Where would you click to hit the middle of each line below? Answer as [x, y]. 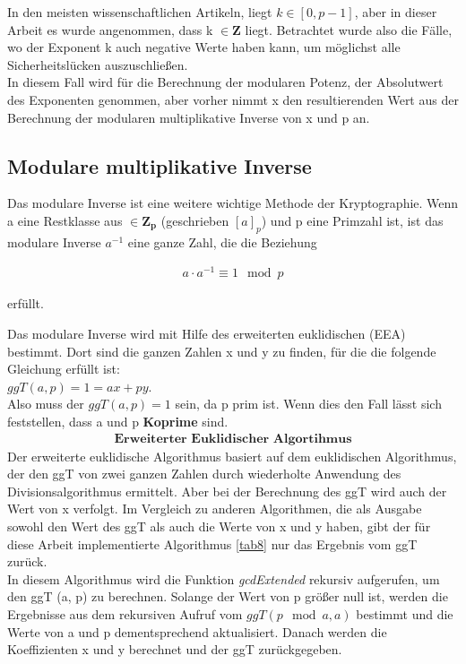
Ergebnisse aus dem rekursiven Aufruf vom [125, 613]
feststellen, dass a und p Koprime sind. [118, 422]
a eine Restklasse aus [65, 220]
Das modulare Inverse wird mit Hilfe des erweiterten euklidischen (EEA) [207, 334]
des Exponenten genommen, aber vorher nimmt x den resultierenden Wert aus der [233, 99]
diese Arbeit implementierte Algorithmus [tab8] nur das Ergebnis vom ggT [212, 543]
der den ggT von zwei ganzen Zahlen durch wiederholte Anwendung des [204, 474]
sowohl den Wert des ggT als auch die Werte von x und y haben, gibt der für [219, 526]
